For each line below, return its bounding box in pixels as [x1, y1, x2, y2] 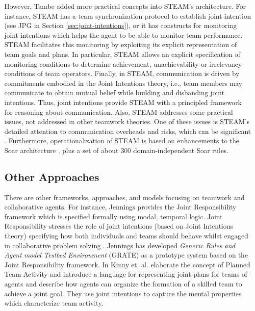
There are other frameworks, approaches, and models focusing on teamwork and [4, 192, 245, 202]
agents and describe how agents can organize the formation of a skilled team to [4, 279, 242, 289]
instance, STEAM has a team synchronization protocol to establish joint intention [4, 10, 251, 21]
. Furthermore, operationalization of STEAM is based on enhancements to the [4, 135, 239, 146]
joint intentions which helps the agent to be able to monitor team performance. [4, 29, 243, 40]
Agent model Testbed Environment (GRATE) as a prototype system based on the [4, 250, 248, 260]
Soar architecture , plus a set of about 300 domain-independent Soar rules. [4, 145, 229, 155]
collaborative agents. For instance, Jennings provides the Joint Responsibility [4, 202, 236, 212]
